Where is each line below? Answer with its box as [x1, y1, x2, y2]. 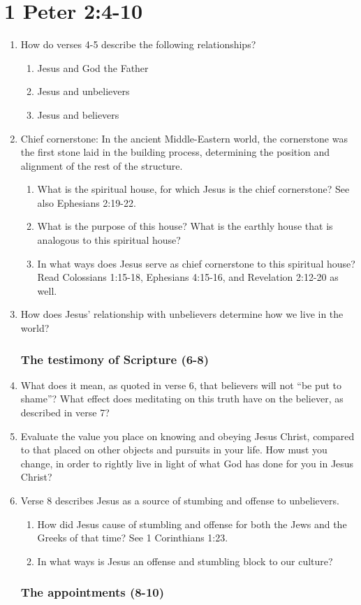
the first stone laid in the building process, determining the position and [20, 145, 330, 159]
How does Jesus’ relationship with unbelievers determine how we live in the [20, 307, 344, 321]
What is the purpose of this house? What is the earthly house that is [37, 219, 333, 233]
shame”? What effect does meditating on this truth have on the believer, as [20, 391, 344, 406]
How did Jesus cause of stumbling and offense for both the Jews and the [37, 516, 347, 531]
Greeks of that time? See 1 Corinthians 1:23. [37, 530, 228, 545]
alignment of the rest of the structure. [20, 158, 183, 173]
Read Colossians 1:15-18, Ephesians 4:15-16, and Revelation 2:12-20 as [37, 270, 339, 284]
